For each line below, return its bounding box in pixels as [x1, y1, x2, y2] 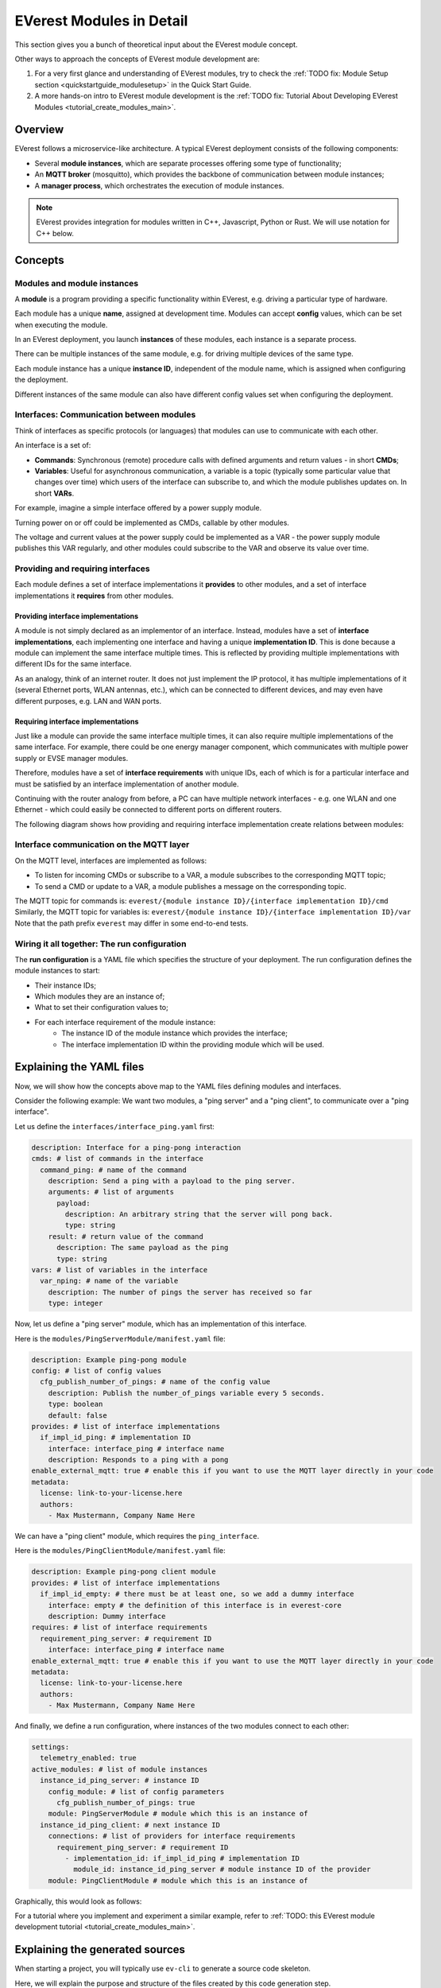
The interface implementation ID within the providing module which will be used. [61, 1039, 325, 1049]
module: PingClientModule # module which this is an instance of [48, 1876, 308, 1885]
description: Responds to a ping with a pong [48, 1455, 229, 1465]
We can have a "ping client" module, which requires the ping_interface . [14, 1532, 260, 1540]
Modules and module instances [14, 278, 139, 289]
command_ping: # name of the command [40, 1165, 187, 1175]
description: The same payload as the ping [56, 1243, 229, 1252]
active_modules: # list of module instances [31, 1765, 208, 1773]
